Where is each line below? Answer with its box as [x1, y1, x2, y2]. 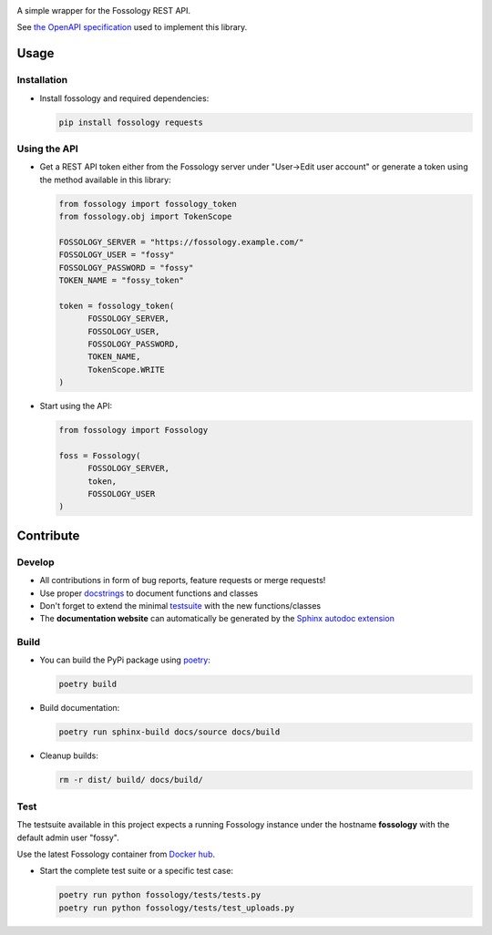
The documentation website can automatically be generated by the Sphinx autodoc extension [39, 613, 395, 624]
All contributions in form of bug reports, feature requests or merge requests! [39, 575, 326, 586]
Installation [16, 74, 68, 87]
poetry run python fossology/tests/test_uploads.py [58, 902, 295, 913]
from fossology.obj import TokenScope [58, 211, 232, 222]
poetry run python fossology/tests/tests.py [58, 889, 261, 900]
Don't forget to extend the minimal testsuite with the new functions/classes [39, 600, 322, 611]
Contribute [16, 528, 80, 543]
